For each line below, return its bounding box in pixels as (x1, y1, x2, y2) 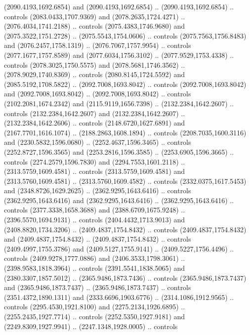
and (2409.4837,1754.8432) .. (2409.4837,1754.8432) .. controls (4, 234, 191, 244)
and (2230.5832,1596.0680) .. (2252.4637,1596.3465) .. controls (4, 137, 191, 147)
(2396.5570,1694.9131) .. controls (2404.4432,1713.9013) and (4, 214, 185, 225)
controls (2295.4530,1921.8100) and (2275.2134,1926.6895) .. (4, 301, 185, 312)
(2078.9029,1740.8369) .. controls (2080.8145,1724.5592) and (4, 69, 185, 80)
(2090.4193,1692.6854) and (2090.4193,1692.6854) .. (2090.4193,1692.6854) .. (4, 1, 234, 11)
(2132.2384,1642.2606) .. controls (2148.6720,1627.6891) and (4, 118, 185, 128)
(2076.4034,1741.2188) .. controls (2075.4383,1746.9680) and (4, 21, 185, 31)
